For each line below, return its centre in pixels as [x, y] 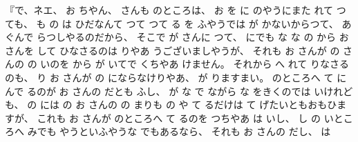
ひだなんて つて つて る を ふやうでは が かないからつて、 [207, 23]
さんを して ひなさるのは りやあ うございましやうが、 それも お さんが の [172, 50]
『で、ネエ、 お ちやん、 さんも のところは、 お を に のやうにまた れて [169, 10]
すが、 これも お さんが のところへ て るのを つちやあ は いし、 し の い [169, 118]
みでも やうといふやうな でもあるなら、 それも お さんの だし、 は [179, 131]
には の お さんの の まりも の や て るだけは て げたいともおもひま [193, 104]
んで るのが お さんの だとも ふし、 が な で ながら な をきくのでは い [164, 91]
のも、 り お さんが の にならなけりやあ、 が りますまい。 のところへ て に [176, 77]
